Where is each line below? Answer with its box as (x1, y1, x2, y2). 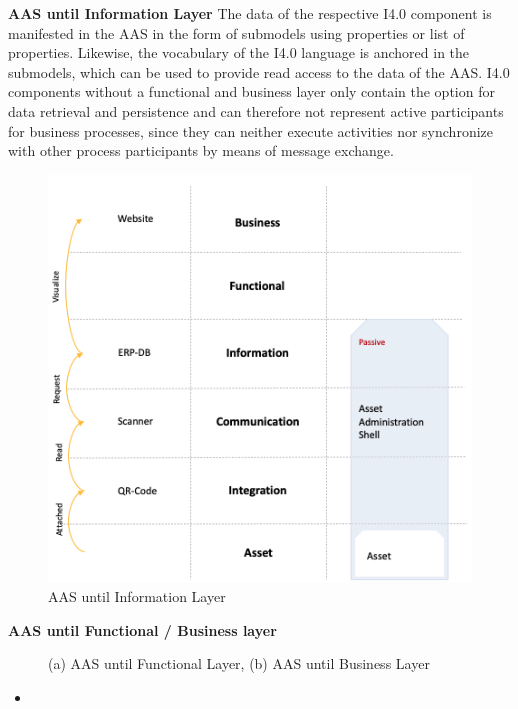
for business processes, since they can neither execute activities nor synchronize (8, 120, 493, 141)
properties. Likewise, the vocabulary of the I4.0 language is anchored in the (8, 42, 470, 63)
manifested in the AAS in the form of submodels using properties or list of (8, 22, 465, 43)
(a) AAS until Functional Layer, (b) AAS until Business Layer (48, 653, 430, 674)
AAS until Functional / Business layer (8, 619, 277, 640)
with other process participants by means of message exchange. (8, 140, 394, 161)
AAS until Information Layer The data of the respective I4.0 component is (8, 3, 492, 23)
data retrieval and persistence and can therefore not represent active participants (8, 100, 504, 121)
